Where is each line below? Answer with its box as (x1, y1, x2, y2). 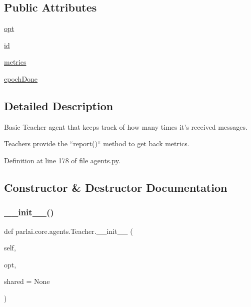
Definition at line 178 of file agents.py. (4, 155, 120, 165)
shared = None (4, 276, 50, 286)
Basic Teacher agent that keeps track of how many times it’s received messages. (4, 121, 247, 132)
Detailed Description (4, 98, 113, 113)
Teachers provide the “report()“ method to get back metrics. (4, 138, 189, 149)
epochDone (4, 73, 38, 84)
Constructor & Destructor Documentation (4, 179, 227, 195)
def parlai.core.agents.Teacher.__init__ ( (4, 225, 133, 236)
